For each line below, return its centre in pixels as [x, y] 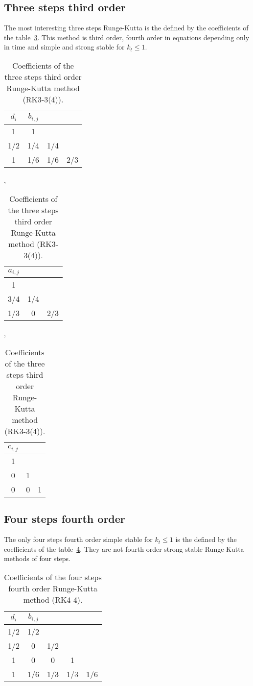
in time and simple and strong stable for [64, 47]
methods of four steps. [37, 558]
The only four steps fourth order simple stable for [78, 539]
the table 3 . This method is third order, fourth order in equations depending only [127, 37]
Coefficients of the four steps [53, 577]
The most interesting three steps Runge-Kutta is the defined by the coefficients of [126, 28]
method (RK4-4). [53, 599]
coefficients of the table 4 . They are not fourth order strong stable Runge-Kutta [124, 549]
